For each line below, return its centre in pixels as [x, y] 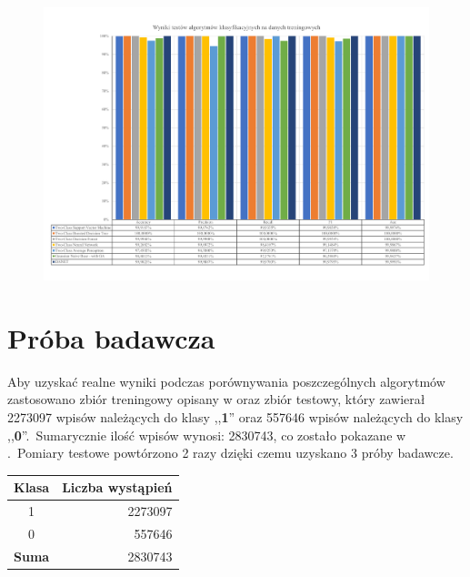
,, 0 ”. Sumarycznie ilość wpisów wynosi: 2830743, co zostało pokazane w [207, 435]
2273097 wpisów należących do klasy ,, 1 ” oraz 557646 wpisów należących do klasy [235, 416]
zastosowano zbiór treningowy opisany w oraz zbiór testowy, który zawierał [216, 399]
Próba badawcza [111, 337]
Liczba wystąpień [117, 487]
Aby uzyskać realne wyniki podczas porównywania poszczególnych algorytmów [226, 381]
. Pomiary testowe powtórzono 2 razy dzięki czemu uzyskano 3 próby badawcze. [230, 453]
